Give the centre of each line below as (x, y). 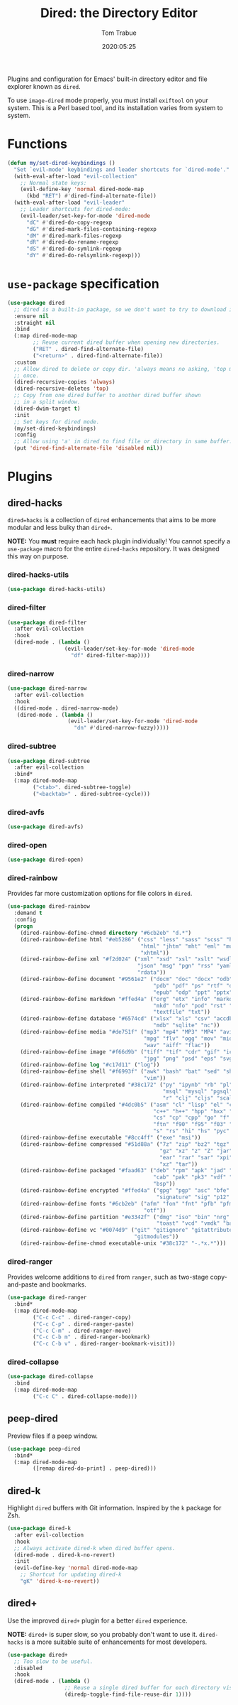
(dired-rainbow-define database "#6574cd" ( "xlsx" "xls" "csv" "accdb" (128, 1019)
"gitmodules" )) (157, 1237)
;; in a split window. (47, 402)
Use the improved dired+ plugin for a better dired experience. (97, 1620)
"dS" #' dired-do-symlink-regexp (74, 249)
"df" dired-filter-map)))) (110, 655)
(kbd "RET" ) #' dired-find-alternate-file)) (91, 196)
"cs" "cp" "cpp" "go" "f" (192, 1118)
